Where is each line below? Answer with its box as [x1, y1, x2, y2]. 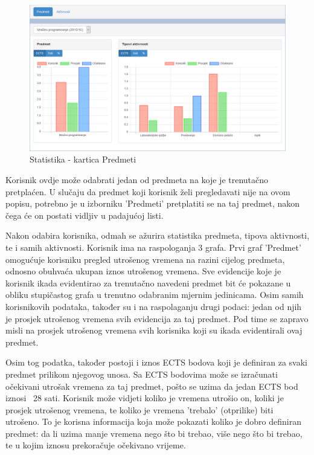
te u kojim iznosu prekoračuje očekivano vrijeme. [5, 439, 186, 451]
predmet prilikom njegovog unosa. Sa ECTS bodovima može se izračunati [5, 367, 278, 380]
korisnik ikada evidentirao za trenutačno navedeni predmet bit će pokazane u [5, 276, 291, 289]
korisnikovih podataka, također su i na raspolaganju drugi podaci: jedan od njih [5, 300, 302, 312]
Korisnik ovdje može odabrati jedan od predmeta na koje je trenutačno [5, 173, 269, 186]
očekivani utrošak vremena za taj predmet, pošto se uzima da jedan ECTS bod [5, 379, 298, 392]
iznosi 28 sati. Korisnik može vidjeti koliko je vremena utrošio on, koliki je [5, 392, 284, 404]
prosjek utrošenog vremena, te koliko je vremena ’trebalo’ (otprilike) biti [5, 403, 274, 416]
